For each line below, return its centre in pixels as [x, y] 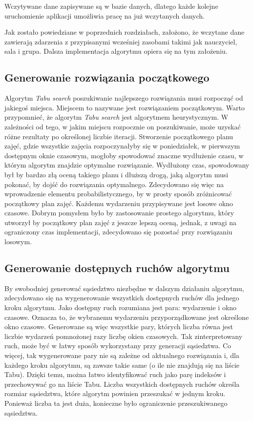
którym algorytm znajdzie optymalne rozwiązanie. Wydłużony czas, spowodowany [127, 165]
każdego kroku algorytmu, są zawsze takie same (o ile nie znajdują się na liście [122, 365]
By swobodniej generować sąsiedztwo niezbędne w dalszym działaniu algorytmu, [124, 288]
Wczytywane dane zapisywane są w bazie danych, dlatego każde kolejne [111, 6]
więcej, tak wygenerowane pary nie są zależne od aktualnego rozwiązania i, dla [122, 355]
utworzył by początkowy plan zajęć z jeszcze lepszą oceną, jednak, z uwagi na [120, 222]
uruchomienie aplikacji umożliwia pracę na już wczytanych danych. [105, 15]
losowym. [18, 242]
